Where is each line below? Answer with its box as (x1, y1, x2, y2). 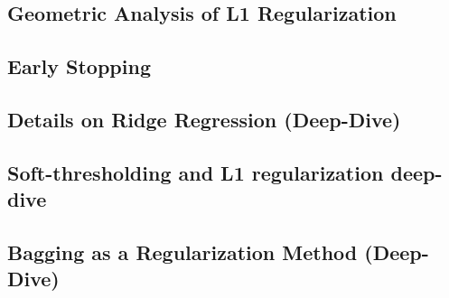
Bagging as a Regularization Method (7, 237, 358, 265)
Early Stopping (7, 52, 151, 80)
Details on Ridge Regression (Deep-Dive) (7, 105, 401, 133)
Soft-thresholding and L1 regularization (7, 158, 384, 186)
